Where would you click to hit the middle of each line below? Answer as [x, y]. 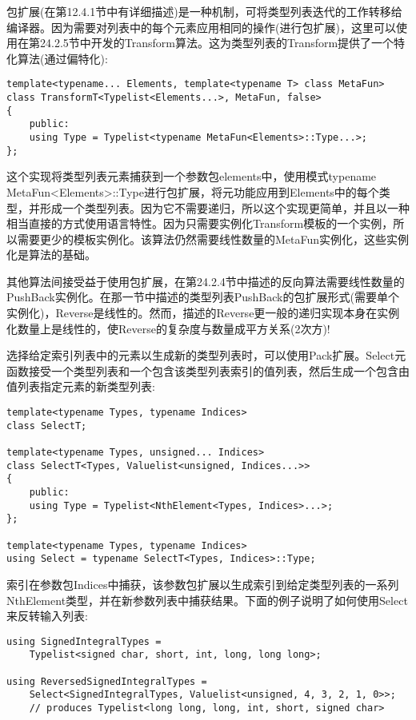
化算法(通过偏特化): [57, 58]
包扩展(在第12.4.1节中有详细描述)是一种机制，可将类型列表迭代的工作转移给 [204, 11]
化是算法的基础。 [51, 255]
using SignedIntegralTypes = [84, 641]
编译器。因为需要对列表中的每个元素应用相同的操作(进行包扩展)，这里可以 [201, 27]
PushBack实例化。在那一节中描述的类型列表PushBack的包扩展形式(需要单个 [203, 297]
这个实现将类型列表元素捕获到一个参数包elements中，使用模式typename [192, 176]
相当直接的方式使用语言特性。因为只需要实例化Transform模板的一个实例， [200, 223]
